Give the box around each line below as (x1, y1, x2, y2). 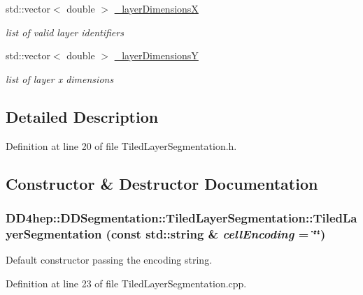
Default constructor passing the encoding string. (6, 252, 213, 267)
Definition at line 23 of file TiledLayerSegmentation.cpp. (6, 275, 247, 290)
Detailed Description (6, 105, 159, 127)
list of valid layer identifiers (6, 24, 124, 39)
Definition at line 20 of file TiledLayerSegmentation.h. (6, 138, 237, 153)
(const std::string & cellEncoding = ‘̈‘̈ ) (106, 225, 326, 242)
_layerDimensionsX (114, 1, 199, 15)
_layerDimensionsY (114, 48, 199, 63)
